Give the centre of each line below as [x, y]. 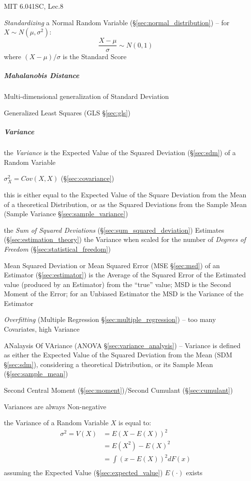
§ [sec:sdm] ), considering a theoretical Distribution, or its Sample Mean [109, 364]
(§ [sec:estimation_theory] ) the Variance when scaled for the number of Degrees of [125, 239]
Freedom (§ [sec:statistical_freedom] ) [57, 249]
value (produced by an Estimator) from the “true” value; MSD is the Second [118, 284]
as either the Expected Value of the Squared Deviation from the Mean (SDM [118, 355]
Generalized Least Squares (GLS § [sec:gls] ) [67, 112]
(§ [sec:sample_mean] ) [36, 374]
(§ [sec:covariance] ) [88, 178]
